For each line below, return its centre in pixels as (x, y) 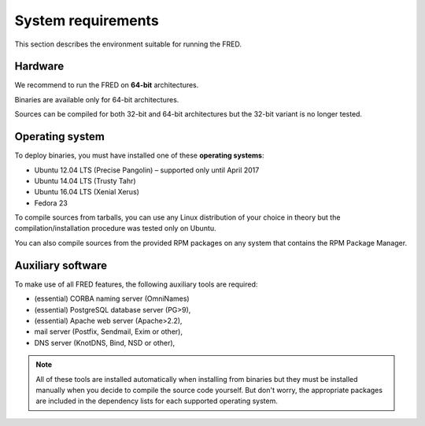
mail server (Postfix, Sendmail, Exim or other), (108, 332)
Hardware (39, 67)
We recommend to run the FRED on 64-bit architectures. (107, 85)
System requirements (87, 20)
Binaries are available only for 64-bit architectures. (97, 99)
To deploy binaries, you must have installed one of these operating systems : (139, 156)
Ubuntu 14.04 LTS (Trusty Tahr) (85, 180)
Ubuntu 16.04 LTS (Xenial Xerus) (87, 192)
